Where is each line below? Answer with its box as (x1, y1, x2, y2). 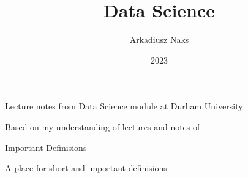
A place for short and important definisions (5, 161, 167, 174)
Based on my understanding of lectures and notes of (5, 120, 200, 133)
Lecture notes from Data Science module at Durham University (5, 100, 243, 113)
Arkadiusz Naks (129, 33, 189, 46)
